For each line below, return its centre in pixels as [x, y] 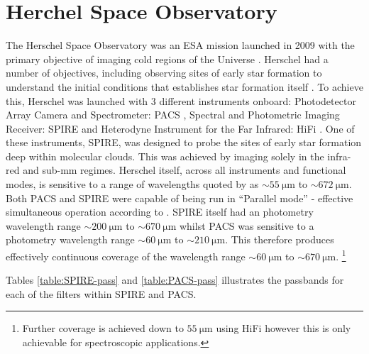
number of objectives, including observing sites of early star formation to [164, 73]
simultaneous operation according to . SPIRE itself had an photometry [160, 212]
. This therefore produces [280, 239]
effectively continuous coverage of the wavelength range [126, 256]
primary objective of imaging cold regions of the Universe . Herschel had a [167, 59]
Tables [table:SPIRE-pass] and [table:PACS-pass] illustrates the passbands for [175, 280]
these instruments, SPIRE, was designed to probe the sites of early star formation [184, 142]
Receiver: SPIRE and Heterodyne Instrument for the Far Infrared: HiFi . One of [180, 128]
